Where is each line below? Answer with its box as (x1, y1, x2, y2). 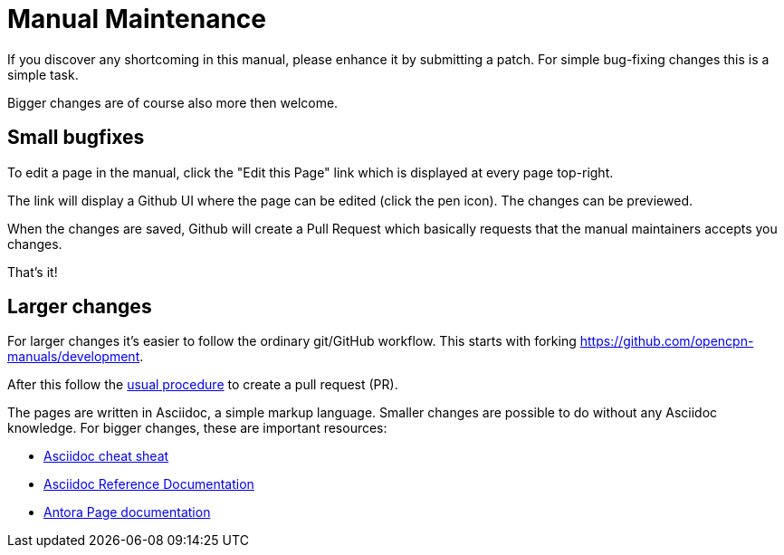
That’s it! (7, 263, 58, 280)
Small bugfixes (7, 126, 145, 149)
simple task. (7, 66, 79, 82)
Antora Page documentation (43, 504, 211, 521)
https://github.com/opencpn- (579, 333, 754, 349)
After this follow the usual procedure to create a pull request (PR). (7, 377, 398, 393)
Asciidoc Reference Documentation (43, 476, 254, 493)
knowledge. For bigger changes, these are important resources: (7, 420, 387, 436)
